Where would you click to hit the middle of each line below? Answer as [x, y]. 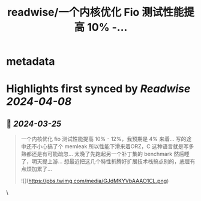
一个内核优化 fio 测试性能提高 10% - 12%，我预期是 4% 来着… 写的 [103, 139]
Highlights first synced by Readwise [98, 89]
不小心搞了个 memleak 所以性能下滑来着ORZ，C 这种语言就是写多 [113, 146]
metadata [31, 61]
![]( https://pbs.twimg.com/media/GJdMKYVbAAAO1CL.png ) [95, 181]
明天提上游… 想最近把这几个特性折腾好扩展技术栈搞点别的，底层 [111, 161]
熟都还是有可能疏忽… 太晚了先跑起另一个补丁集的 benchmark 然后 [103, 154]
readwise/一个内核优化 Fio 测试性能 [95, 12]
